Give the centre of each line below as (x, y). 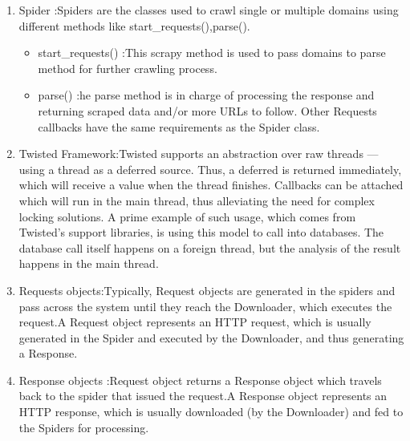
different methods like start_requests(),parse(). (134, 25)
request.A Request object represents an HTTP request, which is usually (195, 322)
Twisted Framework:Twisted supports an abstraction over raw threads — (199, 154)
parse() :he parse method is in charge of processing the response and (206, 95)
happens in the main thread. (89, 263)
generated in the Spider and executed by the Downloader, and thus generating (211, 337)
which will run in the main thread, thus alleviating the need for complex (197, 200)
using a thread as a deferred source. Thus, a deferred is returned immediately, (210, 169)
